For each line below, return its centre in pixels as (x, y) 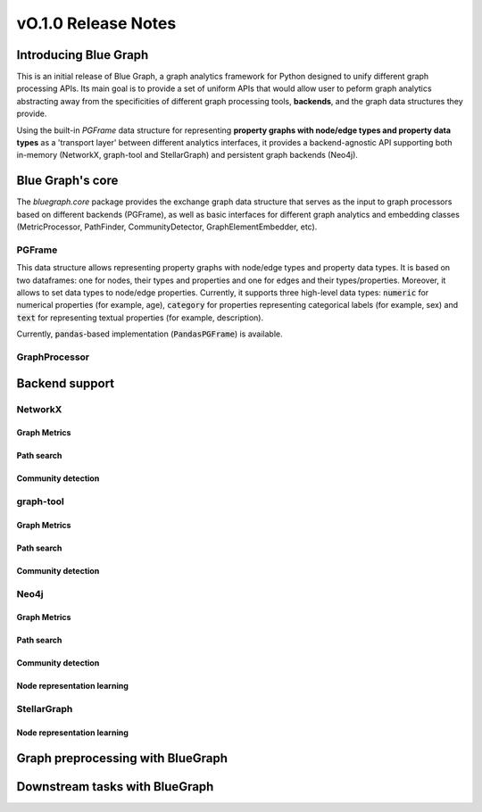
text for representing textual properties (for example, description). (140, 318)
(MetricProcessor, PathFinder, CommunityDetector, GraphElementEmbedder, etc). (167, 227)
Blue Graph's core (67, 181)
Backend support (66, 383)
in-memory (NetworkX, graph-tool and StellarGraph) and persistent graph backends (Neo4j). (187, 155)
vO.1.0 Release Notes (96, 23)
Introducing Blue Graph (83, 55)
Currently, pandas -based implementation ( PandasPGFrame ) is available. (150, 334)
